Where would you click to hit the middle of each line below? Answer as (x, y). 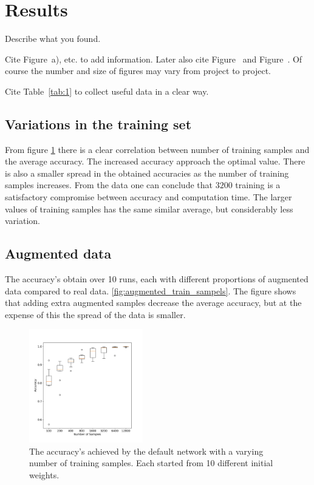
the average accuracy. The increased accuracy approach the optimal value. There (155, 161)
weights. (44, 474)
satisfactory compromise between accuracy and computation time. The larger (148, 197)
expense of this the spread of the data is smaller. (95, 314)
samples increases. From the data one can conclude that (109, 185)
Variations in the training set (98, 124)
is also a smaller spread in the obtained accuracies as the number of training (147, 173)
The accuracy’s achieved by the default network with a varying (146, 451)
